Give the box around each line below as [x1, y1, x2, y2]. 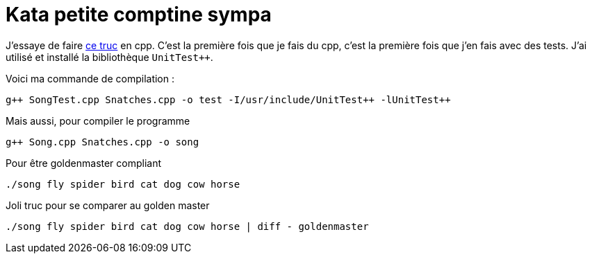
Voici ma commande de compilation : [6, 72, 174, 84]
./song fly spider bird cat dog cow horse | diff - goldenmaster [6, 220, 369, 232]
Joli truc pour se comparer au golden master [6, 199, 210, 211]
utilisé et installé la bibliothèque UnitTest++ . [6, 51, 213, 63]
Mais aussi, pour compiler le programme [6, 114, 190, 127]
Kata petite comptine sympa [6, 3, 272, 26]
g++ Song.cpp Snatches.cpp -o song [6, 136, 199, 148]
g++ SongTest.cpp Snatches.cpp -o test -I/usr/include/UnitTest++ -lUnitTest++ [6, 93, 451, 105]
